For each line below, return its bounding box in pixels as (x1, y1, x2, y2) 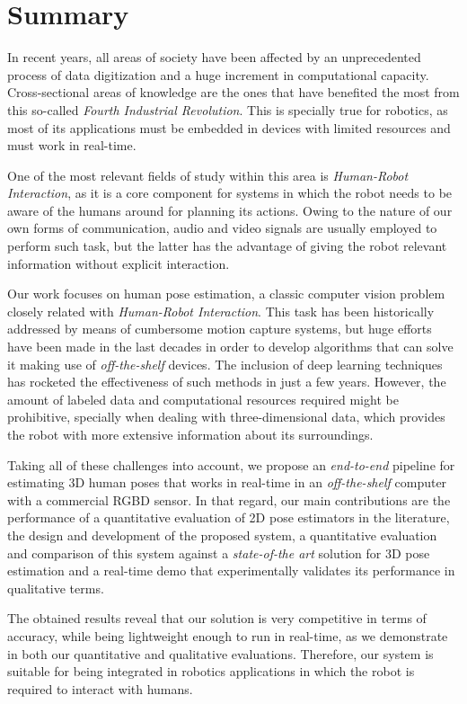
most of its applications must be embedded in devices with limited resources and (7, 118, 451, 137)
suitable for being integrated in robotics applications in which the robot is (7, 662, 415, 681)
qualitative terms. (7, 578, 104, 597)
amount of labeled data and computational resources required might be (7, 389, 399, 408)
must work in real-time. (7, 136, 137, 155)
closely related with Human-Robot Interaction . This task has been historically (7, 301, 435, 320)
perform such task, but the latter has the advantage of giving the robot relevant (7, 236, 447, 255)
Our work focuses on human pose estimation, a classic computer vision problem (7, 284, 445, 303)
